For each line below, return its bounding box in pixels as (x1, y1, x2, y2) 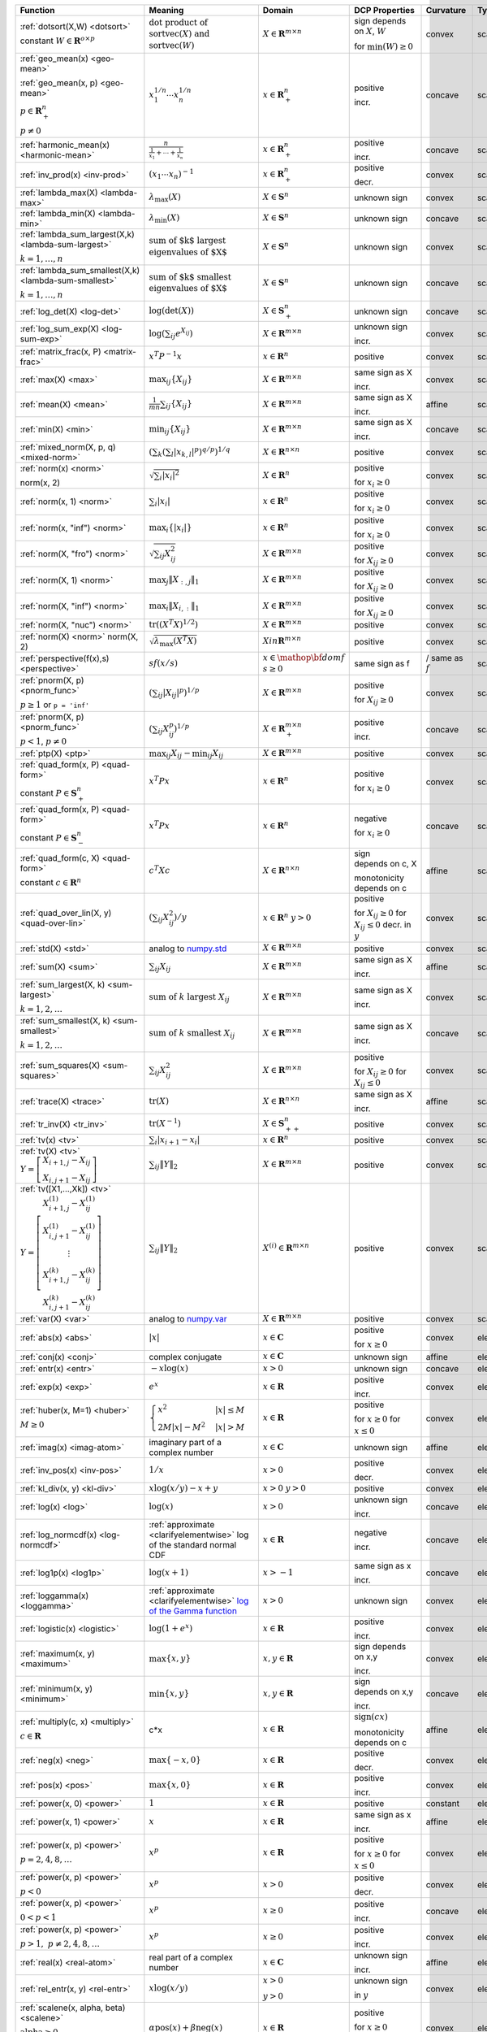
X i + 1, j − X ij (42, 1155, 91, 1167)
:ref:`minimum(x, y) (19, 1683, 93, 1695)
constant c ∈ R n (19, 875, 82, 888)
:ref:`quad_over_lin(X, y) (19, 907, 112, 918)
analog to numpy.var (149, 1313, 227, 1324)
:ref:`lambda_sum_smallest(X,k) (19, 264, 140, 276)
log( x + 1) (149, 1567, 189, 1578)
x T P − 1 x (149, 350, 183, 362)
